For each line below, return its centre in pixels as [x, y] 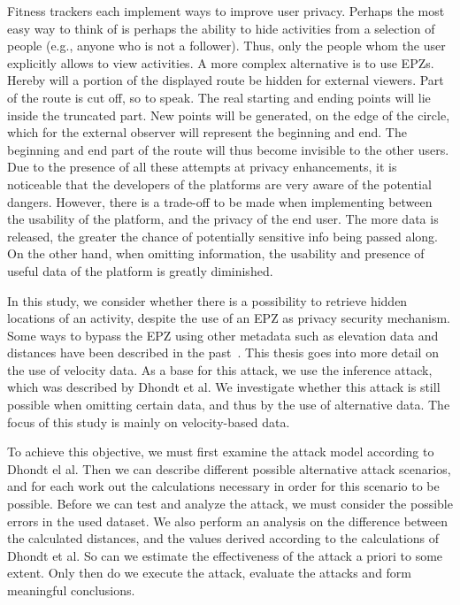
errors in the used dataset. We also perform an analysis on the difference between [228, 521]
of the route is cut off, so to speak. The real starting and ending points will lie [219, 97]
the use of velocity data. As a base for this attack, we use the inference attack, [220, 369]
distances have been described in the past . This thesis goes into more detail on [223, 352]
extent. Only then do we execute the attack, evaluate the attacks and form [210, 573]
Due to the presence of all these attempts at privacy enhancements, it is [202, 167]
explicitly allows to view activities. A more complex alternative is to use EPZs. [221, 62]
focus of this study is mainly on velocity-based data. [149, 421]
